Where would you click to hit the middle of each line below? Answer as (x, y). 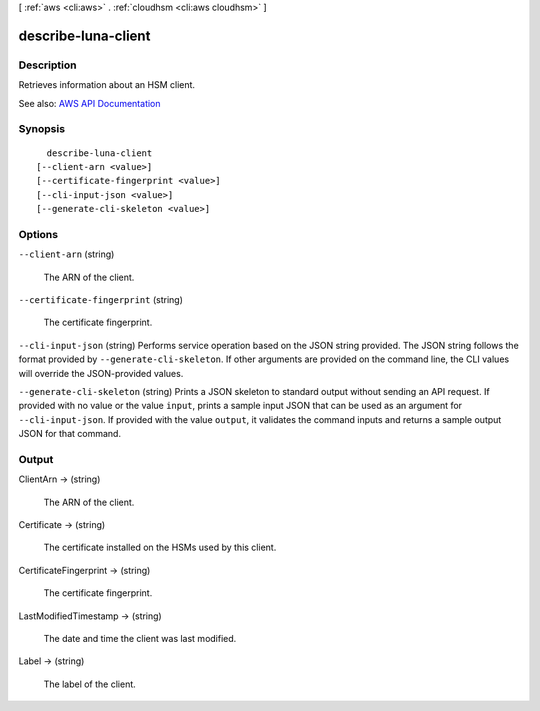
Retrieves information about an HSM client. (106, 85)
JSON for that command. (70, 434)
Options (38, 234)
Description (47, 65)
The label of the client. (90, 684)
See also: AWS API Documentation (89, 103)
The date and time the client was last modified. (140, 638)
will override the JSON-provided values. (101, 373)
